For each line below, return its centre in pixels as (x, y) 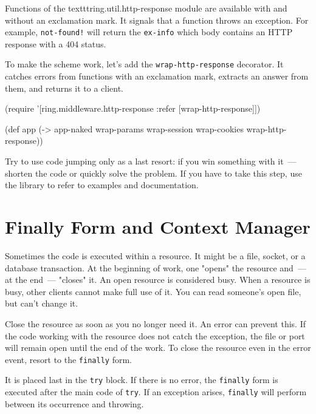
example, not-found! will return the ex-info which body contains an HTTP (149, 32)
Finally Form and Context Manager (158, 227)
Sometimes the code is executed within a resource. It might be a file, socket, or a (155, 255)
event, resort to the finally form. (68, 359)
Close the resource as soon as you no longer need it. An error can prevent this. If (155, 323)
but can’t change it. (42, 303)
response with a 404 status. (56, 43)
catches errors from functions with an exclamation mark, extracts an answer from (157, 76)
